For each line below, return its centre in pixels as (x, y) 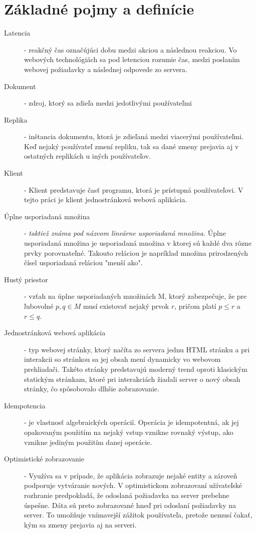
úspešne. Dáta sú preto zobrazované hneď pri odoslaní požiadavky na (130, 505)
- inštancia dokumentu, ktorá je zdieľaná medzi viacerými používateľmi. (134, 136)
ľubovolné (39, 306)
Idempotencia (25, 405)
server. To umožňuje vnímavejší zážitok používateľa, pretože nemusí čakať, (138, 515)
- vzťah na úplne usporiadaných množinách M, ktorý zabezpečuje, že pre (136, 296)
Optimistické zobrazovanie (44, 459)
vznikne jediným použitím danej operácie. (88, 442)
